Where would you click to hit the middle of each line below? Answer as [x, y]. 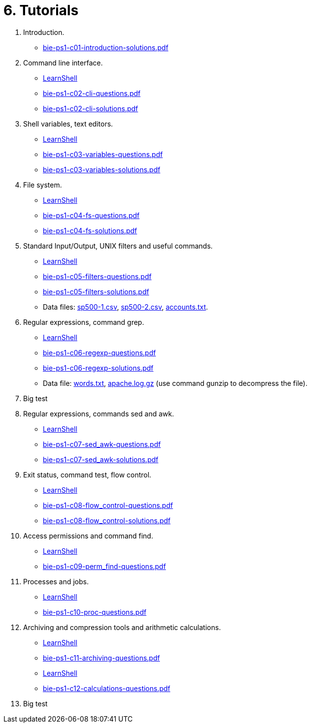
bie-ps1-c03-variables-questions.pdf [103, 154]
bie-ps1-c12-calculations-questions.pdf [107, 688]
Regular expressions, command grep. [84, 322]
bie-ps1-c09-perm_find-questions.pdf [105, 566]
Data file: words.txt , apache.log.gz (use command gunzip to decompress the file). [175, 383]
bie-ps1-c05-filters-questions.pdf [97, 276]
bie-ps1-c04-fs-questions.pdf [91, 215]
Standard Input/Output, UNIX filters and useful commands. [118, 246]
